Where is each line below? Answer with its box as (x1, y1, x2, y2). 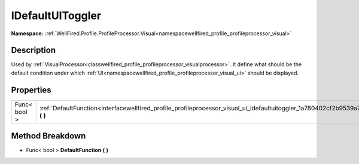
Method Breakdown (11, 131, 86, 141)
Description (11, 45, 56, 55)
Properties (11, 85, 51, 95)
